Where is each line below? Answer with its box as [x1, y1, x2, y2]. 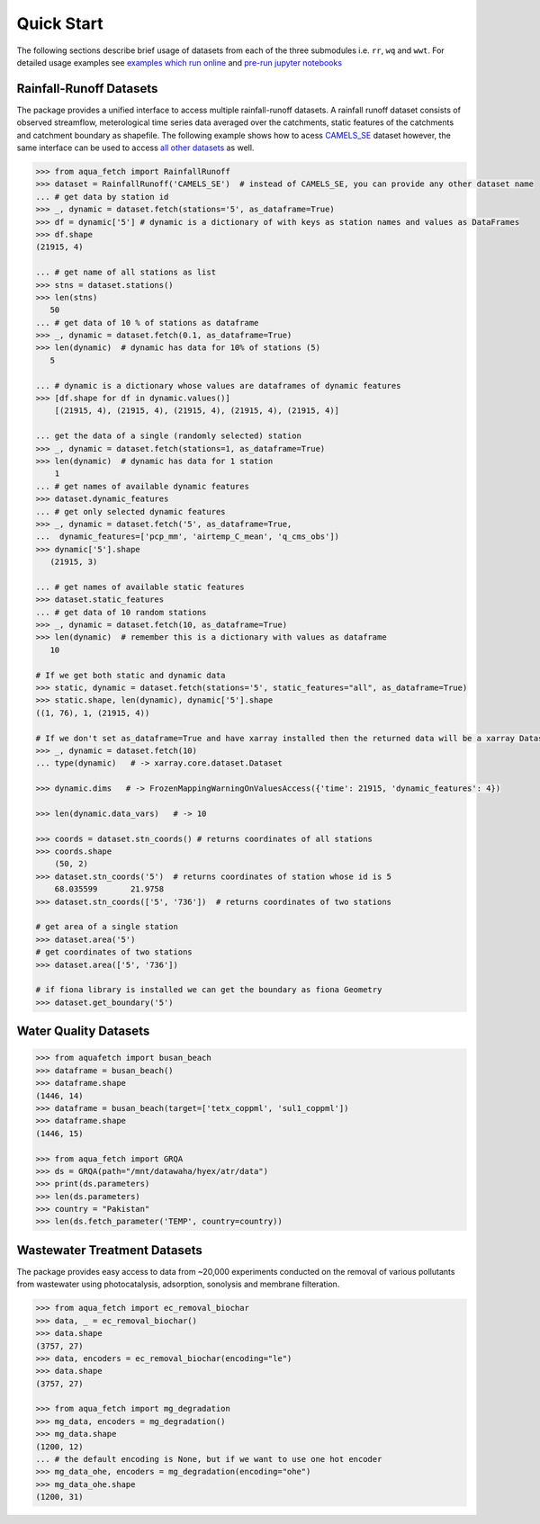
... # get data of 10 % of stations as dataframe [35, 318, 259, 327]
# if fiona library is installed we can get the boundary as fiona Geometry [35, 985, 382, 995]
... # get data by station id [35, 192, 169, 202]
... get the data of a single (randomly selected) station [35, 431, 301, 441]
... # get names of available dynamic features [35, 481, 249, 491]
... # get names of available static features [35, 581, 245, 592]
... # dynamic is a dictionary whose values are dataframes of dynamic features [35, 381, 401, 390]
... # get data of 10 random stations [35, 607, 207, 617]
